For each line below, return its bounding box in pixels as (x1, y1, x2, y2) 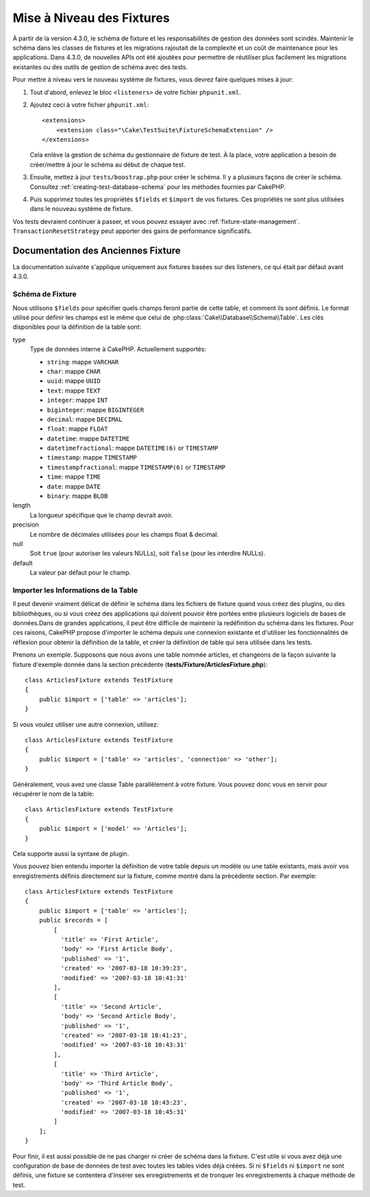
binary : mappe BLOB (47, 492, 108, 500)
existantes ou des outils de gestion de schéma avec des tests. (12, 62, 188, 71)
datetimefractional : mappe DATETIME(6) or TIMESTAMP (47, 444, 219, 452)
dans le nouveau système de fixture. (29, 205, 133, 213)
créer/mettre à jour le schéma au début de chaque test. (29, 160, 186, 168)
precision (12, 520, 39, 529)
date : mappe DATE (47, 482, 101, 490)
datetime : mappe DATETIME (47, 434, 130, 442)
